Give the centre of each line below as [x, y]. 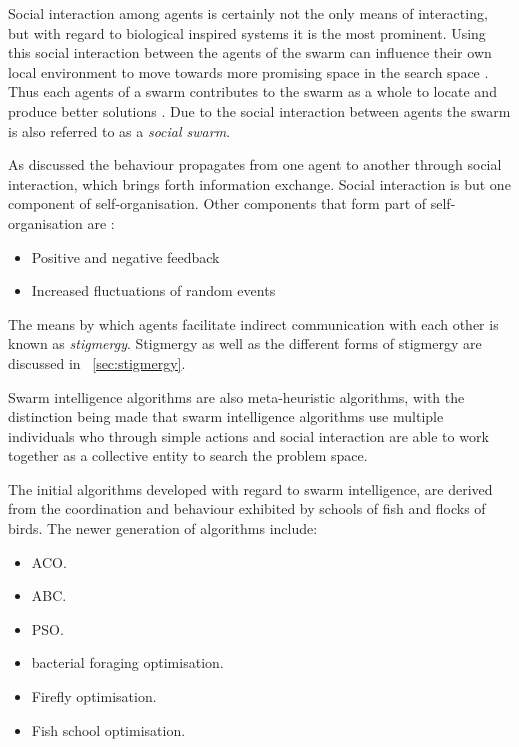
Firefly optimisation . [94, 696]
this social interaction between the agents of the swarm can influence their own [250, 52]
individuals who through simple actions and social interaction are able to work [248, 435]
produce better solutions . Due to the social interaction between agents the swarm [259, 110]
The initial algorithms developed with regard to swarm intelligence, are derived [250, 488]
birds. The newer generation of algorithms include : [163, 528]
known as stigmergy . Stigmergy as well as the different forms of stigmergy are [245, 343]
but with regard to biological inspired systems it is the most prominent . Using [247, 32]
